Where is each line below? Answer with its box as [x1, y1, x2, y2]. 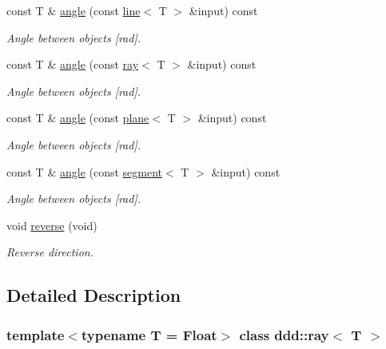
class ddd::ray [239, 324, 329, 344]
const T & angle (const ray [6, 56, 139, 73]
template [6, 324, 65, 344]
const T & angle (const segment [6, 163, 163, 180]
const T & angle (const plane [6, 109, 149, 126]
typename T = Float [81, 324, 217, 344]
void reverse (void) [6, 216, 97, 233]
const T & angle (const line [6, 2, 141, 18]
